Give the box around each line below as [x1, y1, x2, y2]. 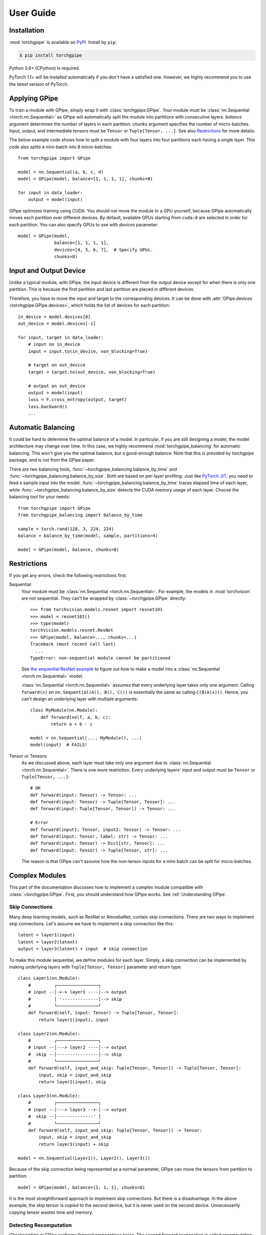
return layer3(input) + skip [38, 1141, 109, 1147]
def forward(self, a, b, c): [40, 714, 111, 720]
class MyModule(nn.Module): [30, 707, 98, 713]
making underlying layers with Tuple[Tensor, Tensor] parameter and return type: [9, 964, 182, 970]
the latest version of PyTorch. [9, 81, 69, 87]
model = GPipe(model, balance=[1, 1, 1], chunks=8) [18, 1185, 145, 1190]
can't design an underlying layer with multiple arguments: [21, 696, 138, 701]
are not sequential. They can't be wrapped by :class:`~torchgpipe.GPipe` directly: [21, 595, 187, 601]
